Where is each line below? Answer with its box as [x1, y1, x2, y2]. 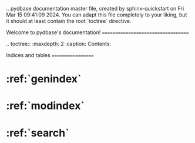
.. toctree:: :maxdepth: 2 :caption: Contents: [6, 41, 112, 47]
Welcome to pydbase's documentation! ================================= [6, 29, 189, 36]
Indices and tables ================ [6, 52, 94, 58]
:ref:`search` [6, 126, 69, 139]
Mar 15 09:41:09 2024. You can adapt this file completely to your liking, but [6, 11, 187, 18]
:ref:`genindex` [6, 72, 82, 86]
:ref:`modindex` [6, 99, 85, 112]
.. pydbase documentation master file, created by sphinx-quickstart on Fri [6, 5, 184, 12]
